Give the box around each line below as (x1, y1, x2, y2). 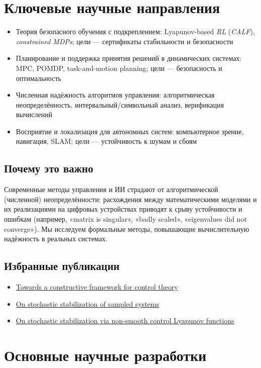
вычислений (16, 109, 53, 120)
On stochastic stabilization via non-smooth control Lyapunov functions (16, 315, 234, 326)
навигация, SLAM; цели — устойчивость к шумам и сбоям (16, 136, 197, 146)
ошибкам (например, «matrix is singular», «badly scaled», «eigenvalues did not (4, 214, 247, 224)
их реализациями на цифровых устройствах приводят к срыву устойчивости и (4, 204, 242, 214)
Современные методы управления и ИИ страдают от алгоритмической (4, 184, 218, 195)
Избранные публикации (4, 258, 120, 273)
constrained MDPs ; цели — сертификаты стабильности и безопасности (16, 36, 233, 46)
